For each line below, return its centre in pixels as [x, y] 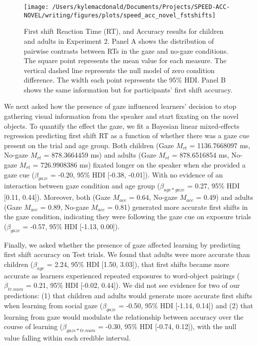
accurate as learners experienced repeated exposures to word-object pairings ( [122, 275]
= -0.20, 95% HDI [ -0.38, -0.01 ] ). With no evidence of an [136, 174]
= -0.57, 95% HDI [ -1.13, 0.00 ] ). [71, 226]
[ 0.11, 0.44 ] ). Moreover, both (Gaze [57, 197]
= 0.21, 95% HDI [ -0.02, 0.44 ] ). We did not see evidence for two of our [133, 285]
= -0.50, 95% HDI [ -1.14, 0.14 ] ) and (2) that [186, 305]
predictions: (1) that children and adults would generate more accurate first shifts [128, 296]
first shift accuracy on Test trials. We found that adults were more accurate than [127, 254]
